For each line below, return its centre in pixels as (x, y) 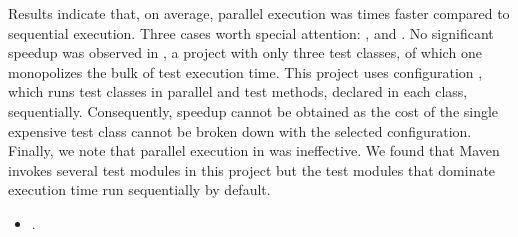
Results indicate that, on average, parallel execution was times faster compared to (259, 13)
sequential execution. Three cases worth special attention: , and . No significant (251, 32)
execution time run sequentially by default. (139, 189)
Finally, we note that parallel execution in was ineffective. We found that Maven (254, 150)
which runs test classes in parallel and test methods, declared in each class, (238, 91)
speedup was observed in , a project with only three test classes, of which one (245, 52)
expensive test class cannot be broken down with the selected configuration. (240, 130)
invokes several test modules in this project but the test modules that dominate (252, 169)
